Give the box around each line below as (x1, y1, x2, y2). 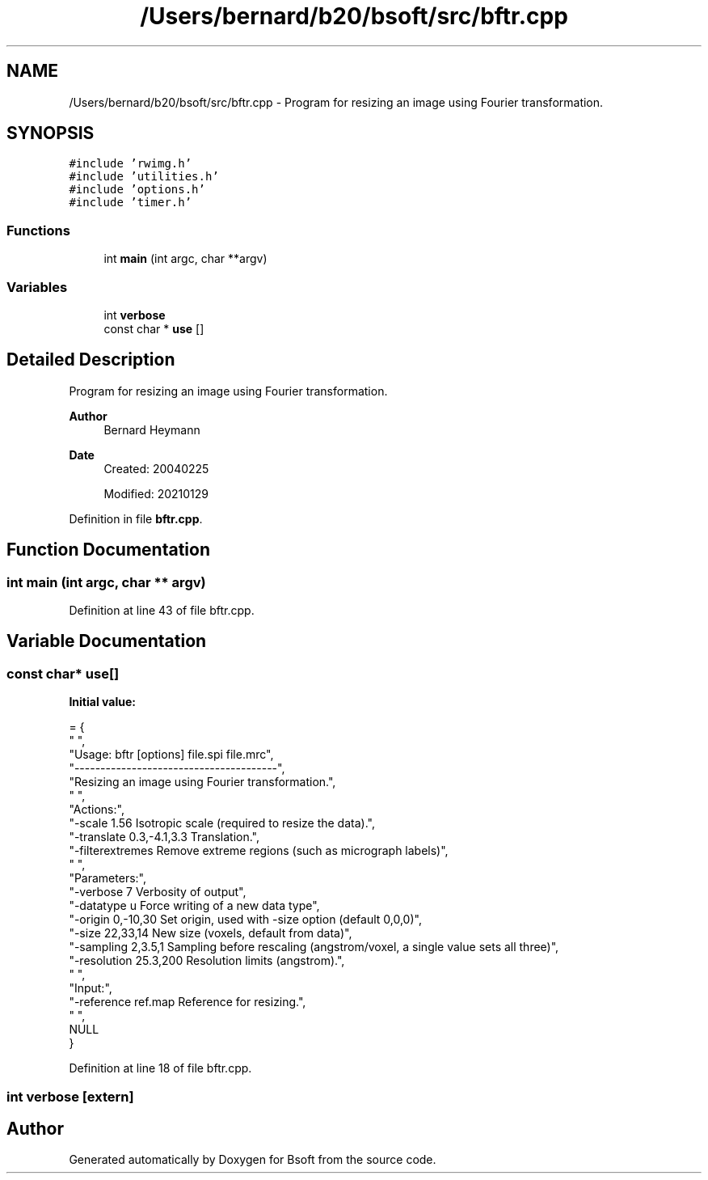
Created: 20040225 (103, 461, 209, 476)
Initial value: (69, 695, 136, 709)
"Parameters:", (69, 871, 146, 886)
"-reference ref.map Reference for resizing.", (69, 995, 306, 1009)
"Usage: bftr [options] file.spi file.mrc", (69, 747, 274, 762)
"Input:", (69, 981, 112, 996)
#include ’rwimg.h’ (69, 157, 192, 171)
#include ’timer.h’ (69, 196, 192, 209)
